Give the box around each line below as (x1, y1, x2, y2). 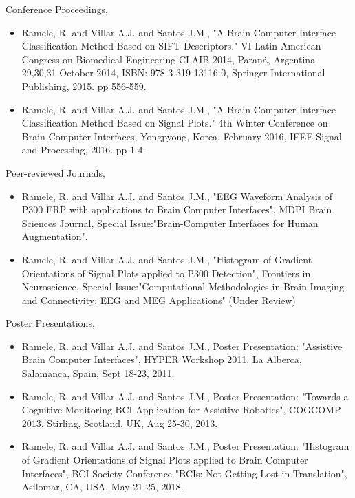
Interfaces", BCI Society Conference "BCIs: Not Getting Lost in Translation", (21, 466, 347, 480)
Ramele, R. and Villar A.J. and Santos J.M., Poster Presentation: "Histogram (21, 439, 349, 453)
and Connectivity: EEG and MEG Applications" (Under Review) (21, 292, 296, 307)
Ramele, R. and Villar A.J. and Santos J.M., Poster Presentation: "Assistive (21, 338, 343, 353)
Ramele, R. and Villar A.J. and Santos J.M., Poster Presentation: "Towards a (21, 389, 349, 403)
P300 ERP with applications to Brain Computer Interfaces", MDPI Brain (21, 202, 332, 217)
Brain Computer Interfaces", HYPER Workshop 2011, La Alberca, (21, 352, 302, 367)
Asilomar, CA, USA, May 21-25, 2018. (21, 479, 184, 494)
